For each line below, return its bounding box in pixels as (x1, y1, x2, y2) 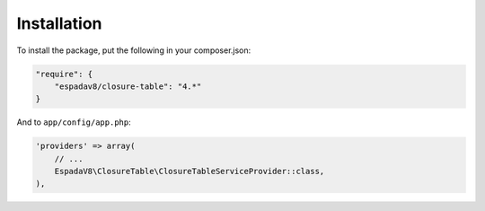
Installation (16, 13, 102, 33)
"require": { (35, 68, 93, 79)
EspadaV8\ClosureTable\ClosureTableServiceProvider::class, (54, 166, 325, 177)
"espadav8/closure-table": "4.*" (54, 81, 202, 92)
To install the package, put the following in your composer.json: (16, 45, 251, 56)
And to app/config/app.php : (16, 117, 131, 127)
